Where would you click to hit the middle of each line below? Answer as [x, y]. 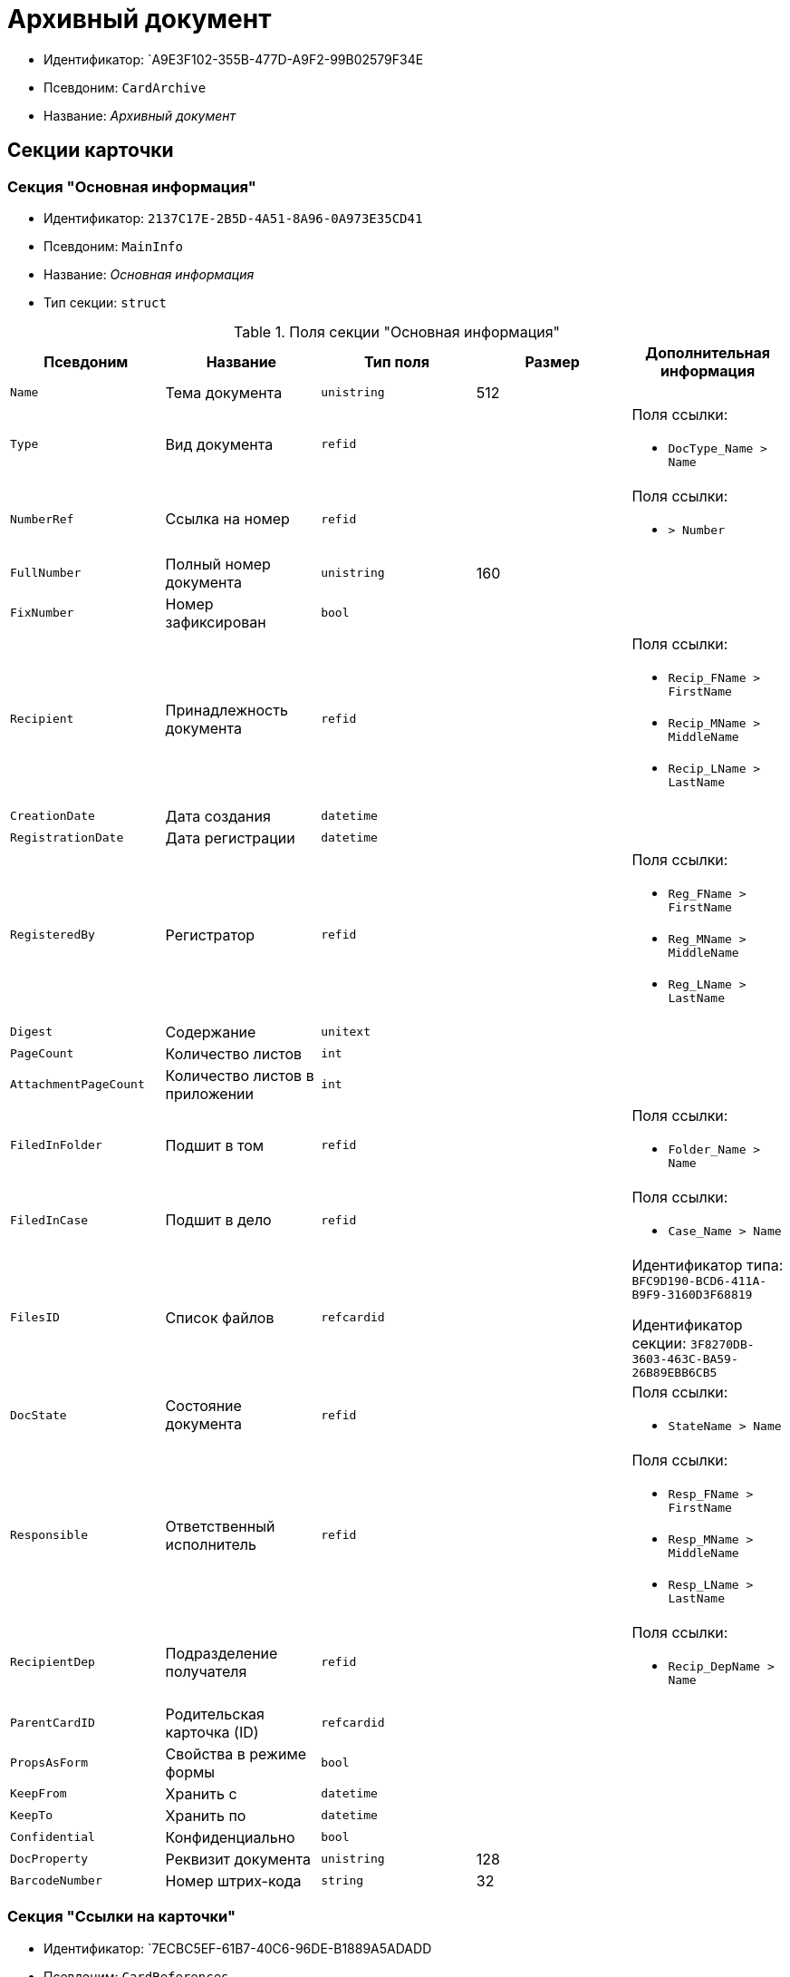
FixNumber [42, 613]
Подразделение [222, 1653]
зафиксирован [216, 622]
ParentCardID [53, 1723]
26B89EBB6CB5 [674, 1372]
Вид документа [219, 444]
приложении [209, 1093]
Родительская [215, 1714]
